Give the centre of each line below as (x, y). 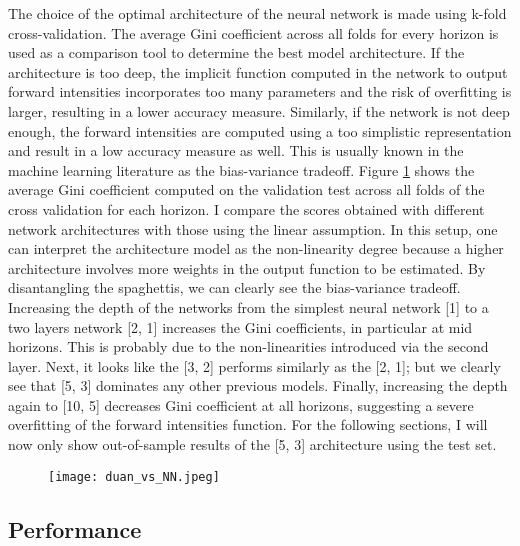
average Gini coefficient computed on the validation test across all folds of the (246, 189)
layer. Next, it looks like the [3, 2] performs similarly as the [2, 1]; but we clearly (254, 365)
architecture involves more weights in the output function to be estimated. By (247, 267)
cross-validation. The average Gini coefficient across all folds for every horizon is (253, 32)
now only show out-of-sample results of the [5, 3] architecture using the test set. (252, 444)
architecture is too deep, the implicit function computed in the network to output (258, 71)
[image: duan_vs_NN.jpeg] (134, 476)
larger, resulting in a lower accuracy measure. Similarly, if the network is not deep (259, 110)
